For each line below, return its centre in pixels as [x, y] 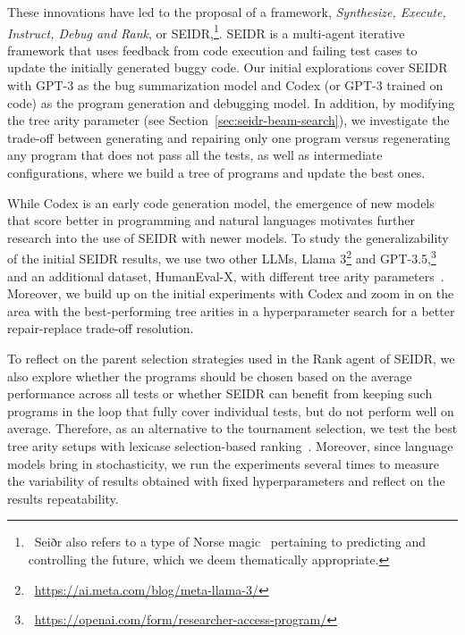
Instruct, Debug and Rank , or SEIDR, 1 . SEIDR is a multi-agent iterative [206, 31]
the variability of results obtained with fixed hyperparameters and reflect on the [226, 481]
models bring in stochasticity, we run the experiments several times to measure [223, 463]
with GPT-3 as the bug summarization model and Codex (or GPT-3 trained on [225, 85]
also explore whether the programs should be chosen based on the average [210, 376]
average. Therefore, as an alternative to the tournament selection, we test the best [232, 428]
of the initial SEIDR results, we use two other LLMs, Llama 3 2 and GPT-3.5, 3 [222, 257]
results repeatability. [63, 498]
